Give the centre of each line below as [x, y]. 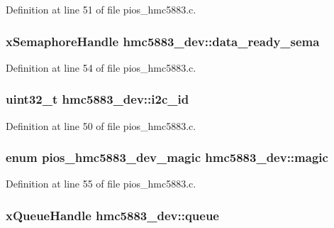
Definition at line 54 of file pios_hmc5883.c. [101, 67]
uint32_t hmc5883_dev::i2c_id [98, 99]
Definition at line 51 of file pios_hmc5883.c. [101, 9]
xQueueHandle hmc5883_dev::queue [112, 215]
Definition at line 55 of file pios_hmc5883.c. [101, 184]
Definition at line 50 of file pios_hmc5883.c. [101, 125]
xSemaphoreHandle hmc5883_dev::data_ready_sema [163, 41]
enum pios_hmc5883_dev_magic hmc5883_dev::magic [167, 157]
